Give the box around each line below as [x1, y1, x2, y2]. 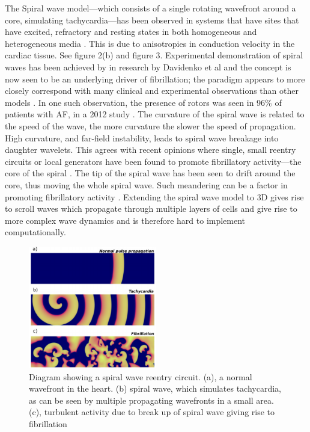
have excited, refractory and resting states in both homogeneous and [5, 25, 257, 38]
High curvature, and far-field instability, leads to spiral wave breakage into [5, 131, 279, 144]
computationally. [5, 226, 66, 238]
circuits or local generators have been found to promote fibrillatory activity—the [5, 155, 302, 167]
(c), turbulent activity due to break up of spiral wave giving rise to [29, 406, 275, 418]
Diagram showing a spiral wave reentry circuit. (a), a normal [29, 370, 252, 383]
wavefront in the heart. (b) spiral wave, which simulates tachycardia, [29, 382, 281, 395]
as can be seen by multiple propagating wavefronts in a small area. [29, 393, 274, 406]
